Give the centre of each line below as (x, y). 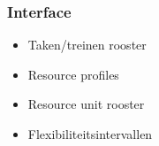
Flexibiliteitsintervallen (90, 134)
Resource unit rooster (86, 104)
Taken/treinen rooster (87, 45)
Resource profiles (73, 74)
